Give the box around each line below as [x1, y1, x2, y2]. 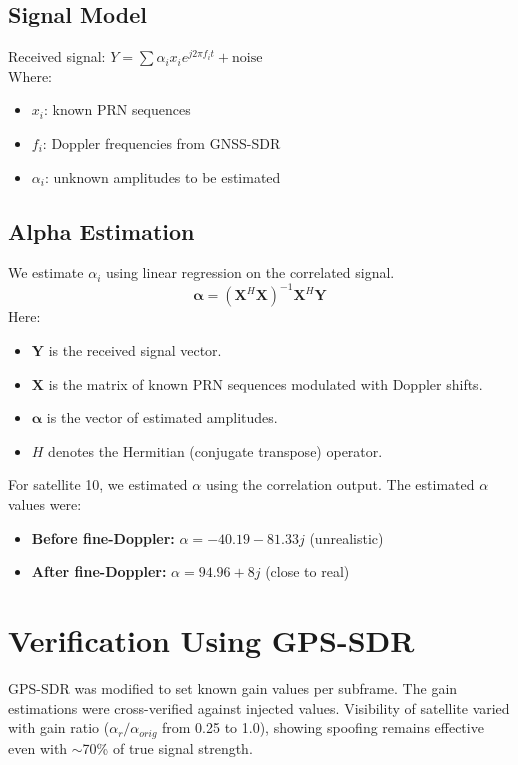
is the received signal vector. [48, 340, 222, 361]
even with [8, 737, 68, 758]
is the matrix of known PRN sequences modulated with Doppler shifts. [48, 373, 483, 394]
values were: [8, 494, 82, 515]
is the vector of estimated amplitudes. [46, 407, 278, 428]
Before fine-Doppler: [31, 527, 175, 548]
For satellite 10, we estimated [8, 474, 188, 495]
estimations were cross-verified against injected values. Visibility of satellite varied [8, 697, 510, 718]
